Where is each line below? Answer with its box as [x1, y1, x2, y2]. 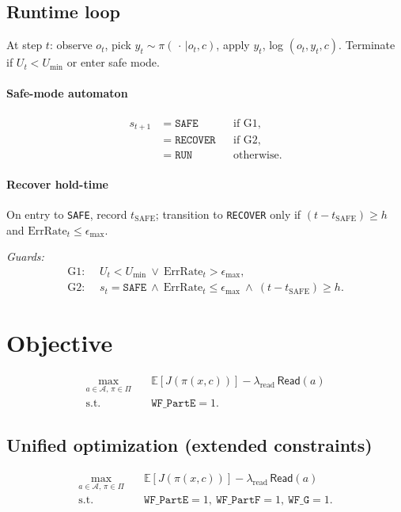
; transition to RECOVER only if [155, 205, 301, 222]
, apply [216, 36, 250, 53]
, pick [104, 36, 131, 53]
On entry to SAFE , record [6, 205, 127, 222]
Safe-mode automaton [6, 85, 128, 101]
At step [6, 36, 43, 53]
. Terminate [339, 36, 395, 53]
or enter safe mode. [66, 54, 160, 71]
